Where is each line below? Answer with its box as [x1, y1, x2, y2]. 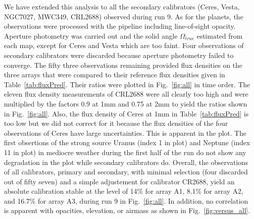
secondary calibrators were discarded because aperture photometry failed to [4, 50, 234, 60]
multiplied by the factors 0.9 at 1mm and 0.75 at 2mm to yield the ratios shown [4, 98, 248, 109]
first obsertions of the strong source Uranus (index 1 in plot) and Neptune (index [4, 137, 250, 148]
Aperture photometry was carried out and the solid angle [4, 30, 178, 41]
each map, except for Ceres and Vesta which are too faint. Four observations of [4, 40, 244, 51]
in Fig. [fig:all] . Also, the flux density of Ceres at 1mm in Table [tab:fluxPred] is [4, 108, 249, 118]
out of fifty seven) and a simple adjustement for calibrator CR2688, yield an [4, 176, 235, 186]
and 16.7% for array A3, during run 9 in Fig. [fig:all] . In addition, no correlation [4, 195, 248, 206]
